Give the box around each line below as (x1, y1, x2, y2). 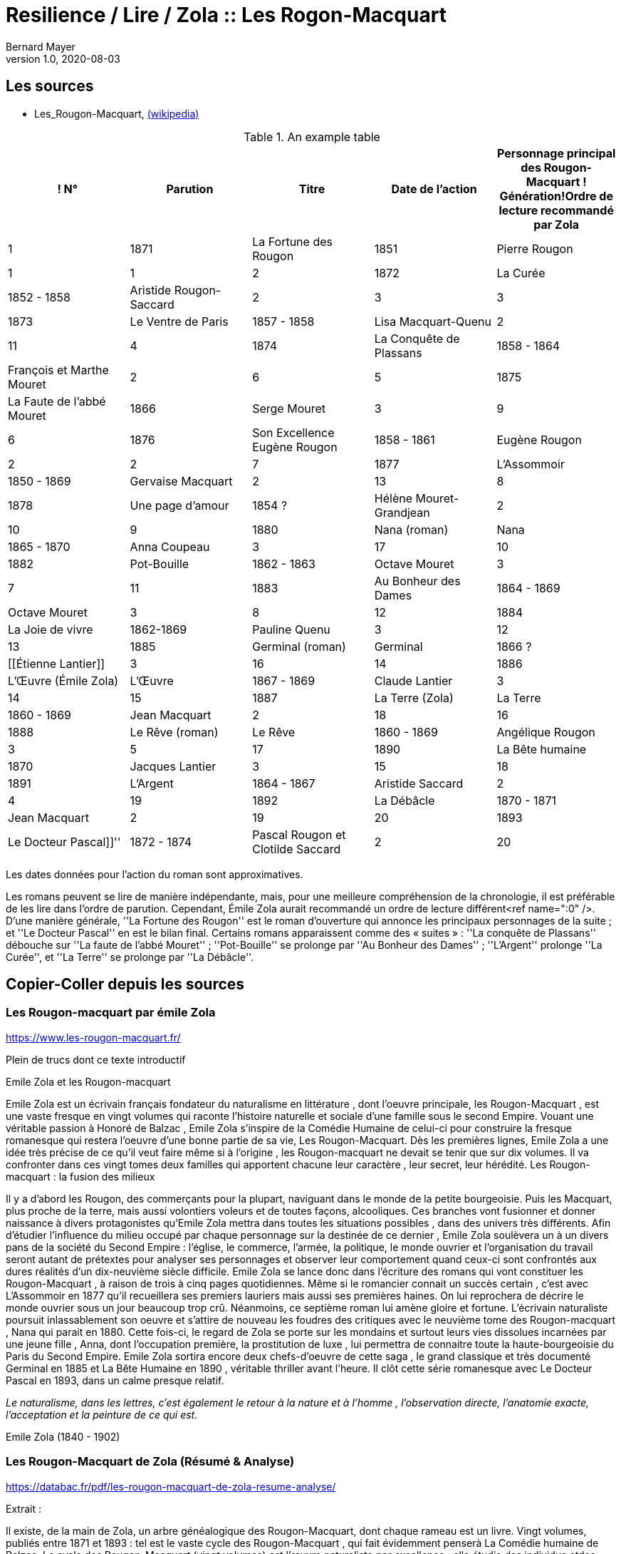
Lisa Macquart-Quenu (374, 314, 491, 329)
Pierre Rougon (496, 241, 573, 256)
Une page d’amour (130, 498, 229, 513)
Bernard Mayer (6, 40, 75, 53)
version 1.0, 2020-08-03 (6, 52, 120, 65)
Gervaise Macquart (130, 473, 233, 488)
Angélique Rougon (496, 724, 595, 739)
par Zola (533, 217, 580, 232)
